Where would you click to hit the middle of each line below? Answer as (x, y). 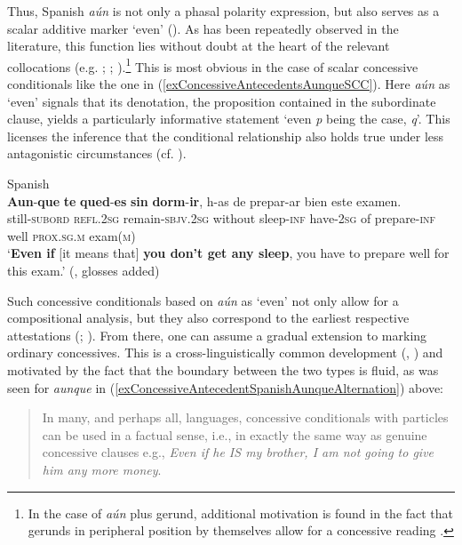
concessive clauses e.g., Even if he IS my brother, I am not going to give (238, 452)
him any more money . (102, 469)
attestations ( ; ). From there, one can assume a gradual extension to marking (217, 335)
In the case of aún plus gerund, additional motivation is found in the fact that (241, 513)
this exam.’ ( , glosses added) (84, 270)
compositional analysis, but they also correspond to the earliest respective (208, 318)
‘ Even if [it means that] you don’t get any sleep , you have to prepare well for (228, 253)
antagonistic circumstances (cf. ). (97, 153)
